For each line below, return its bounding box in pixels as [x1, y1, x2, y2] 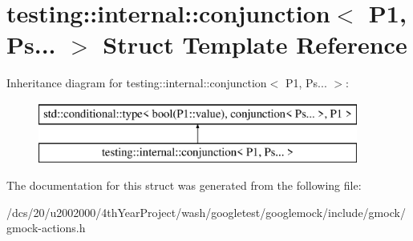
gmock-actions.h [6, 219, 86, 236]
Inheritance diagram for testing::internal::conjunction [6, 74, 267, 91]
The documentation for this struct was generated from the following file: [6, 177, 362, 194]
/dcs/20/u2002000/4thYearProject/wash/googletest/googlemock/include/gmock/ [6, 203, 406, 220]
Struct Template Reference [103, 28, 407, 61]
